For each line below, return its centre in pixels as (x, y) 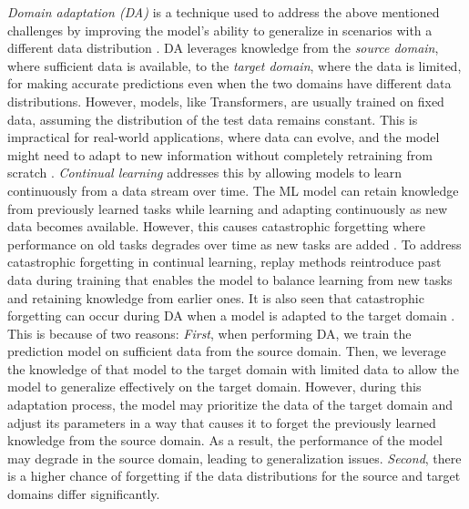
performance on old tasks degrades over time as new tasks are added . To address (234, 244)
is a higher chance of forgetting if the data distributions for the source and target (234, 476)
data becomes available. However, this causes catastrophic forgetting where (216, 226)
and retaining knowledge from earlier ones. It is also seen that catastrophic (216, 297)
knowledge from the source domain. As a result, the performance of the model (225, 440)
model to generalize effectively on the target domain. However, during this (214, 387)
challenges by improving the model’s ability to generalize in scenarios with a (220, 30)
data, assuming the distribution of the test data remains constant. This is (213, 119)
